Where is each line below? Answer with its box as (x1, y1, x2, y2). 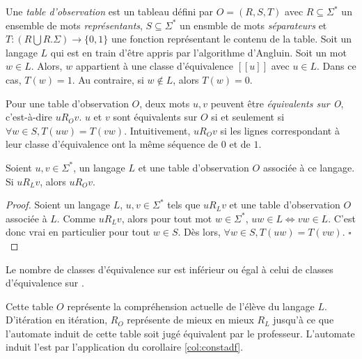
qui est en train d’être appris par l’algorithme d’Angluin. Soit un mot (50, 45, 347, 59)
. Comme (56, 211, 96, 225)
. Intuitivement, (124, 123, 191, 137)
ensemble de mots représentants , (6, 17, 143, 32)
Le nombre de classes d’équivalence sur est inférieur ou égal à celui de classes (6, 261, 333, 276)
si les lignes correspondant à (220, 123, 340, 137)
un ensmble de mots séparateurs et (180, 17, 327, 32)
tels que (167, 197, 200, 212)
